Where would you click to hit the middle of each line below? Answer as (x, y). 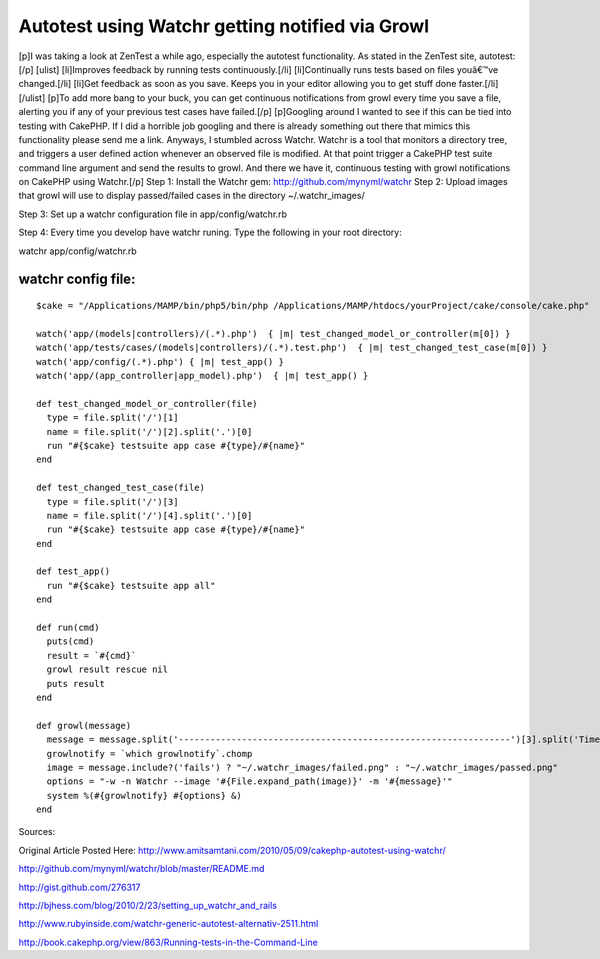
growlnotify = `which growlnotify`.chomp (149, 753)
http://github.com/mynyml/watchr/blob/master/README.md (141, 869)
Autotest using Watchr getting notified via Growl (224, 26)
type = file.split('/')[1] (112, 418)
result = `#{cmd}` (91, 655)
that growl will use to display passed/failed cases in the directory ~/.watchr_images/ (191, 196)
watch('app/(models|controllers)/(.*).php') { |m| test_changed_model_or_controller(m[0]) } (273, 333)
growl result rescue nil (107, 669)
